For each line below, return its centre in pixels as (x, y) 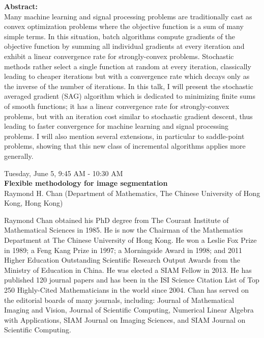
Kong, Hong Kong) (34, 203)
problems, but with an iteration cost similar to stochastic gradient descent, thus (128, 116)
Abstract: (21, 6)
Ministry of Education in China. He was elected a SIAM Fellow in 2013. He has (128, 270)
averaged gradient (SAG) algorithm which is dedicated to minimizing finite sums (130, 96)
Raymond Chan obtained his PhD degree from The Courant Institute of (116, 220)
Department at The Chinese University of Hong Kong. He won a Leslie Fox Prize (130, 240)
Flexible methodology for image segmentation (86, 183)
